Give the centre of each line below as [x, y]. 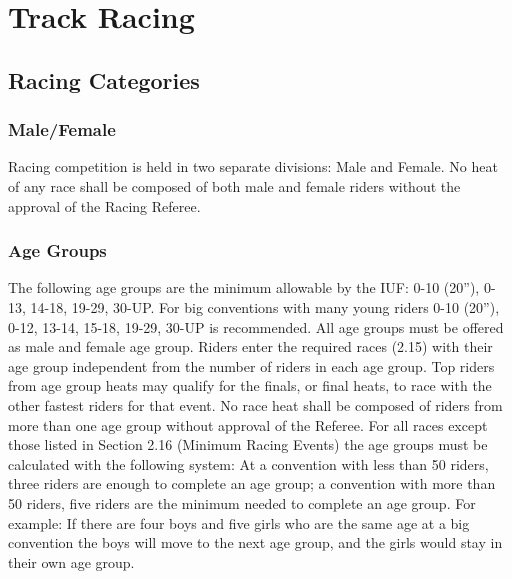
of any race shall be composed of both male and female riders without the [234, 185]
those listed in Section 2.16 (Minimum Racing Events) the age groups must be [248, 444]
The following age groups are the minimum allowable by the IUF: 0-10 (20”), [244, 287]
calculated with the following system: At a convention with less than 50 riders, [248, 463]
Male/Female [62, 129]
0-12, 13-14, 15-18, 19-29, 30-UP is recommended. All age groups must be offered [256, 326]
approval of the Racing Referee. [104, 205]
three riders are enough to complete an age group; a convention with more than [252, 483]
